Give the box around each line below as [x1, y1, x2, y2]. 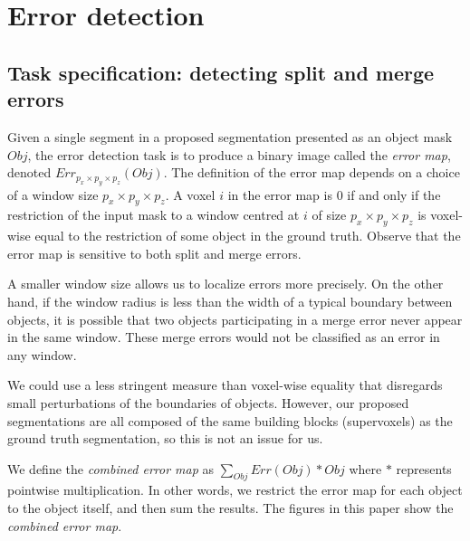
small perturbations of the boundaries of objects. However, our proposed [7, 393, 409, 412]
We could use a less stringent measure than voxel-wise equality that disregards [7, 375, 443, 394]
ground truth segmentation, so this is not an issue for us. [7, 429, 323, 448]
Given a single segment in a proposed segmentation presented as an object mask [7, 127, 453, 146]
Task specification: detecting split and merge [7, 58, 435, 86]
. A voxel [165, 185, 216, 204]
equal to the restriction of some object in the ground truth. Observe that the [34, 226, 461, 245]
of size [312, 205, 347, 224]
